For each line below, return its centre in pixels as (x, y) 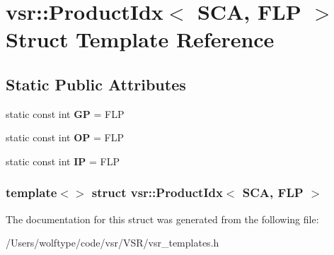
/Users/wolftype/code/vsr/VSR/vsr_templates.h (113, 243)
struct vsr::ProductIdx (157, 192)
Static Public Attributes (96, 84)
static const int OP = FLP (65, 137)
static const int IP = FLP (63, 161)
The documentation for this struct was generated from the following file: (162, 219)
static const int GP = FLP (65, 113)
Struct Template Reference (140, 39)
